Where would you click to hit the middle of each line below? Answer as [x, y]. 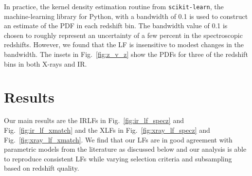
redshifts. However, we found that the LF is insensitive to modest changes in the [124, 44]
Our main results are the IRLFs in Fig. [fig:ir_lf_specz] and [94, 120]
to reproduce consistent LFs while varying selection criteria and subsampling [118, 158]
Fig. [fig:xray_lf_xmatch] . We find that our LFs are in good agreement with [118, 139]
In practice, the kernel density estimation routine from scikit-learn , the [114, 6]
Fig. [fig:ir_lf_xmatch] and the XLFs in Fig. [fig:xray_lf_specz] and [107, 130]
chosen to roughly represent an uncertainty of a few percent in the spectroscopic [123, 35]
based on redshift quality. [42, 168]
